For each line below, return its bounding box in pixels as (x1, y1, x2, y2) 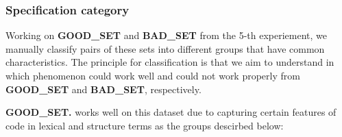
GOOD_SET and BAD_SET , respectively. (5, 82, 201, 96)
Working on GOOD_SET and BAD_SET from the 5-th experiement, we (5, 28, 327, 42)
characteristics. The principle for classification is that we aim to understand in (5, 55, 334, 69)
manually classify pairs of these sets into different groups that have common (5, 41, 325, 55)
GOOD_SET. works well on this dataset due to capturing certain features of (5, 105, 337, 119)
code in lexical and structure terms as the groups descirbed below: (5, 118, 284, 132)
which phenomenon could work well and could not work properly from (5, 68, 300, 82)
